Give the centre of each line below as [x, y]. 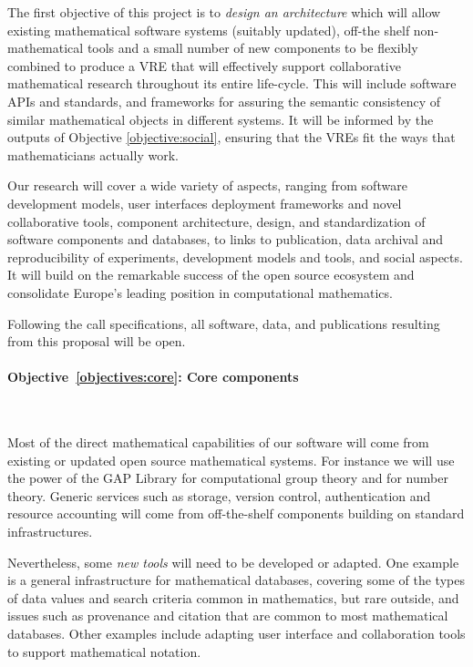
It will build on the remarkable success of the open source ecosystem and [211, 275]
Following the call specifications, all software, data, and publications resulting [224, 323]
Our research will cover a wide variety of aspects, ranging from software [207, 185]
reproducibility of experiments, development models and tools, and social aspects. [235, 257]
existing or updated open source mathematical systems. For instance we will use [231, 460]
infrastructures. [50, 532]
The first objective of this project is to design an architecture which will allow [224, 12]
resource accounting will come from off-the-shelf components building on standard [236, 513]
